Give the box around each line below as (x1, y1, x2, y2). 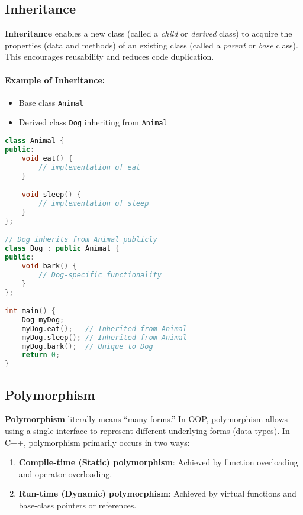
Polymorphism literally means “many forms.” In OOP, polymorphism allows (5, 413, 288, 425)
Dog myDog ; (21, 315, 65, 324)
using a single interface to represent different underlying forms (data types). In (5, 424, 290, 436)
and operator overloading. (18, 467, 112, 480)
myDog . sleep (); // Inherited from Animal (21, 333, 187, 342)
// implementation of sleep (38, 199, 149, 208)
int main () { (5, 307, 56, 316)
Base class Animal (18, 96, 83, 108)
